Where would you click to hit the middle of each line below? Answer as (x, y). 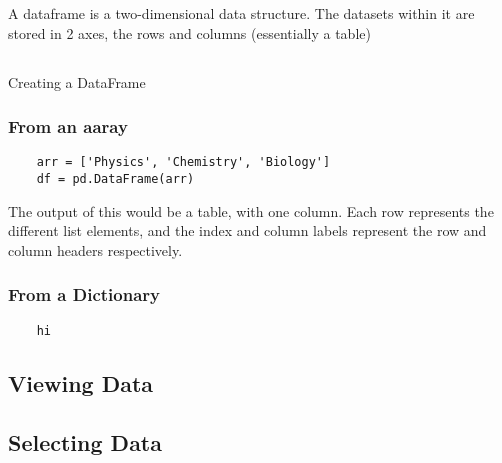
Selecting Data (85, 441)
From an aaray (68, 126)
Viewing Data (81, 382)
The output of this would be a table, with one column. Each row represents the (251, 210)
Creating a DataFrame (77, 81)
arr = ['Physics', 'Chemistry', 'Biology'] (183, 162)
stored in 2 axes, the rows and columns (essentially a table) (189, 32)
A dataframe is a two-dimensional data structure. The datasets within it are (241, 13)
